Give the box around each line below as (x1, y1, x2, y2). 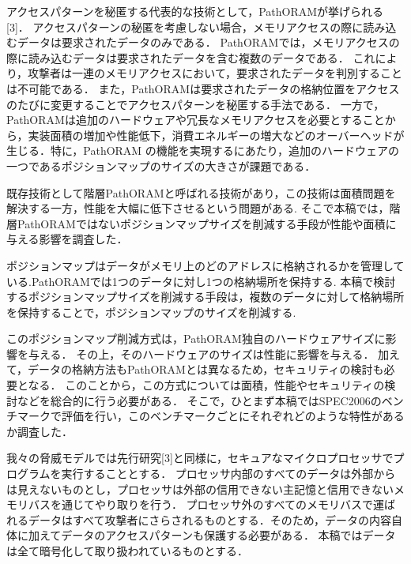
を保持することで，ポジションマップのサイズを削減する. (6, 303, 296, 320)
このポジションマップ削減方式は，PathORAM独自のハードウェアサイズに (6, 330, 386, 347)
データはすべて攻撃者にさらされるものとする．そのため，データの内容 (28, 511, 392, 528)
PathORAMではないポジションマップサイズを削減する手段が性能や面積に (17, 215, 397, 231)
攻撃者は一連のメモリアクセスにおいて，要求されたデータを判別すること (28, 65, 402, 81)
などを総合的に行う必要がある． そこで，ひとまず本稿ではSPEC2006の (17, 392, 382, 408)
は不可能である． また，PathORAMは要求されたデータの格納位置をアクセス (6, 80, 400, 96)
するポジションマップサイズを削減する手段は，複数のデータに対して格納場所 (6, 288, 405, 305)
